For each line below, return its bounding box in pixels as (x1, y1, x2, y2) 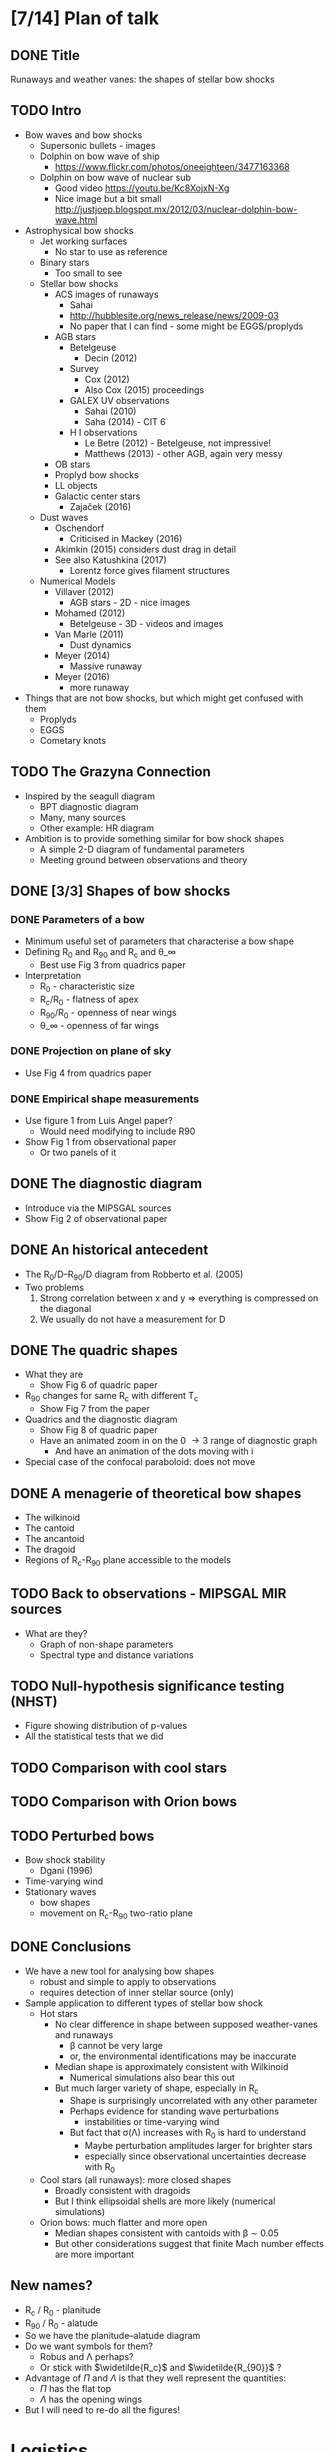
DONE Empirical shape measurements (10, 1092, 200, 1106)
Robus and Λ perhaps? (39, 2351, 134, 2363)
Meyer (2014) (54, 649, 111, 661)
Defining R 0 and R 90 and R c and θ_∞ (24, 946, 177, 961)
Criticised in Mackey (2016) (69, 532, 183, 544)
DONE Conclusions (10, 1938, 132, 1956)
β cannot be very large (69, 2039, 163, 2051)
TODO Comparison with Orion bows (10, 1793, 238, 1811)
